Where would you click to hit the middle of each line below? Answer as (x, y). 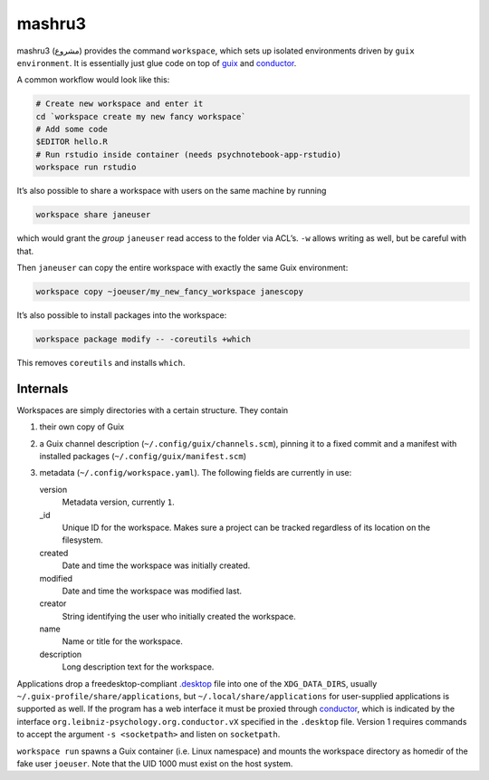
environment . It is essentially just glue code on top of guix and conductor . (157, 63)
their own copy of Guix (82, 427)
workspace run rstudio (86, 167)
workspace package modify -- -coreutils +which (143, 339)
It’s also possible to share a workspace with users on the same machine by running (172, 191)
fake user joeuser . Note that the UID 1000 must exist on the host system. (155, 764)
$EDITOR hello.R (72, 142)
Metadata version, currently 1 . (119, 502)
